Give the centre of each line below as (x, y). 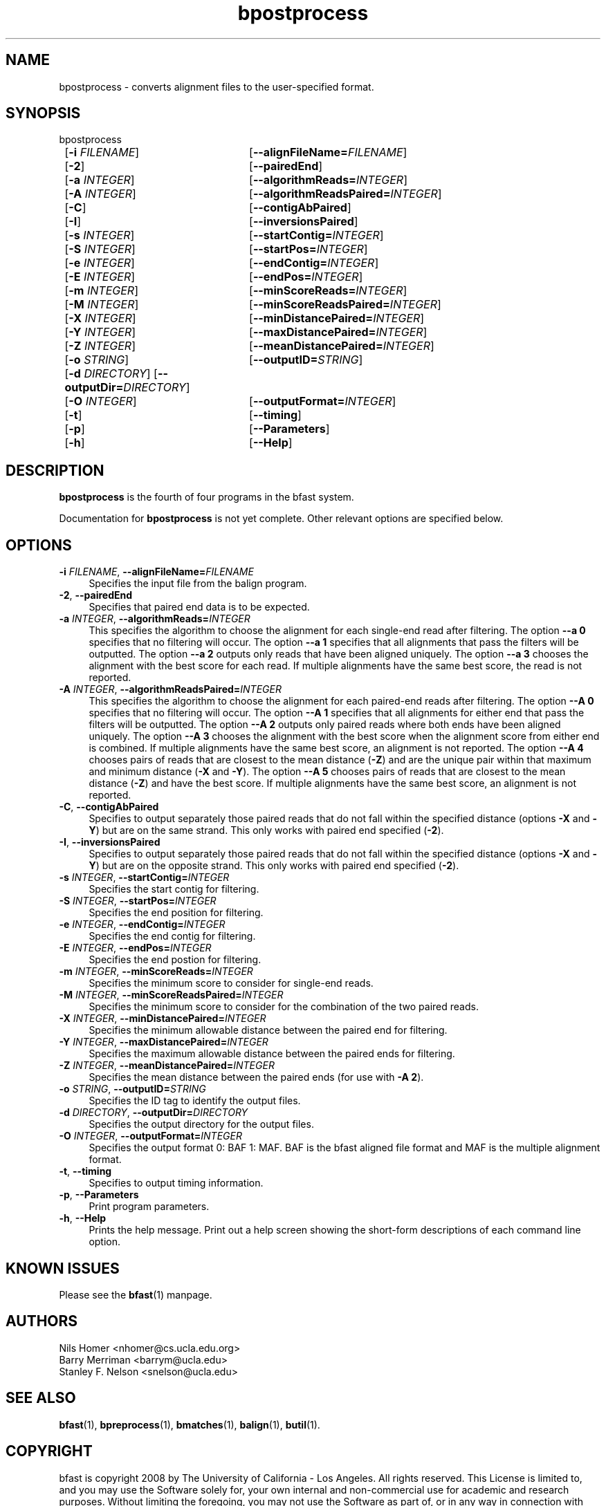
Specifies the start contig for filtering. (174, 889)
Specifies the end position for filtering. (176, 913)
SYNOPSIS (43, 113)
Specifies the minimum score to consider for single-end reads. (231, 983)
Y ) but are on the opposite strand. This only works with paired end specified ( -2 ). (274, 866)
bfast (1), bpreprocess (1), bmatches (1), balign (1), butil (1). (190, 1424)
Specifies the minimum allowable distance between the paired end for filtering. (268, 1030)
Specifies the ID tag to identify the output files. (195, 1101)
